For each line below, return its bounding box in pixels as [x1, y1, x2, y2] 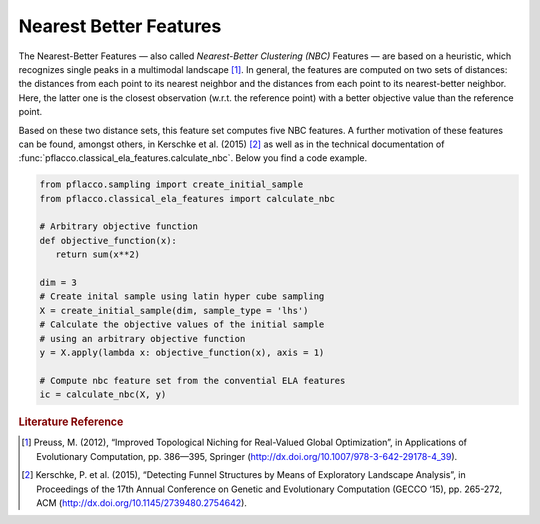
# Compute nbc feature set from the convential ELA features [39, 375, 346, 386]
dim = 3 [39, 277, 77, 288]
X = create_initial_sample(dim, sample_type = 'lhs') [39, 305, 309, 316]
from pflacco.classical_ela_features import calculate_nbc [39, 193, 335, 204]
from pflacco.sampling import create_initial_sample [39, 179, 304, 190]
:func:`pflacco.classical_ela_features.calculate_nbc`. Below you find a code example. [18, 152, 368, 164]
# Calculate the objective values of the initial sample [39, 319, 325, 330]
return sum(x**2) [55, 249, 140, 260]
